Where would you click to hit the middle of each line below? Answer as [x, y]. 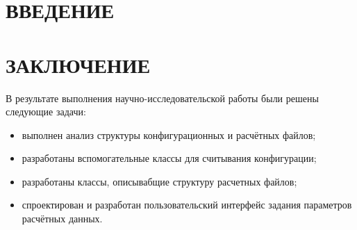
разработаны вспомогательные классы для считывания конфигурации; [169, 158]
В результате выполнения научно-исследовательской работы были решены [162, 98]
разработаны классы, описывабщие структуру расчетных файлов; [159, 181]
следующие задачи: [46, 112]
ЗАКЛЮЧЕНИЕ [78, 64]
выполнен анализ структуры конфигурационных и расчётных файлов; [169, 134]
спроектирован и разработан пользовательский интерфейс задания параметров [187, 205]
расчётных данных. [62, 219]
